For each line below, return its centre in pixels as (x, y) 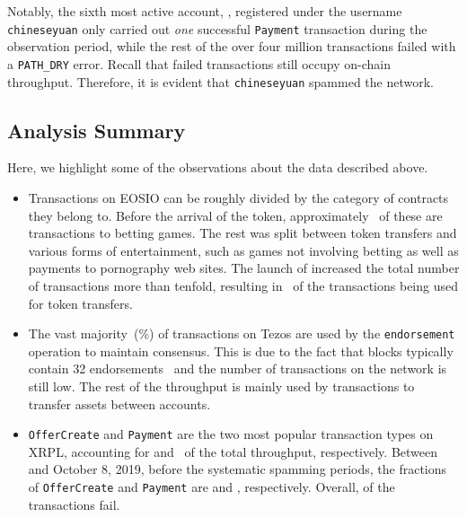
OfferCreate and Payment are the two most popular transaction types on (231, 434)
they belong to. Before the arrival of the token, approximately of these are (235, 215)
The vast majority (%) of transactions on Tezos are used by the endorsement (242, 333)
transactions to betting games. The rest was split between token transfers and (242, 233)
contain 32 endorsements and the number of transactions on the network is (238, 368)
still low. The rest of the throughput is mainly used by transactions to (221, 386)
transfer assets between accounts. (119, 403)
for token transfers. (80, 303)
